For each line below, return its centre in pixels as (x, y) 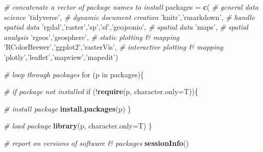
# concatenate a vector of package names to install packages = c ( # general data (131, 7)
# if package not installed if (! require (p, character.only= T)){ (101, 91)
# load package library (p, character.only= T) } (78, 126)
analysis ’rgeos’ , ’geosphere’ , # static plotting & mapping (91, 37)
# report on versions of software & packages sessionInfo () (96, 143)
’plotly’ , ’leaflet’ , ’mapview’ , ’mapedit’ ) (61, 57)
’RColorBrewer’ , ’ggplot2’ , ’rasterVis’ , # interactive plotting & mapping (113, 47)
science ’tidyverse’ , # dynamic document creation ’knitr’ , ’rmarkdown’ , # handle (129, 17)
